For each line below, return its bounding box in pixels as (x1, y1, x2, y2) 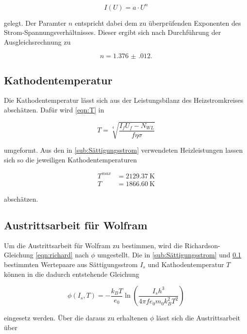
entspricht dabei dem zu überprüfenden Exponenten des (75, 17, 241, 28)
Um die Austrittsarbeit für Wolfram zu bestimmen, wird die (4, 240, 182, 250)
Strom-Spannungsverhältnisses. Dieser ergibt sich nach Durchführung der (4, 27, 221, 37)
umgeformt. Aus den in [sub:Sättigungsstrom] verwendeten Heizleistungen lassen (4, 145, 243, 155)
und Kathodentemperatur (148, 259, 224, 269)
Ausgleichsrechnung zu (4, 36, 71, 47)
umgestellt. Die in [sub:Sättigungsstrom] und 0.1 (97, 250, 242, 260)
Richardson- (184, 240, 220, 250)
